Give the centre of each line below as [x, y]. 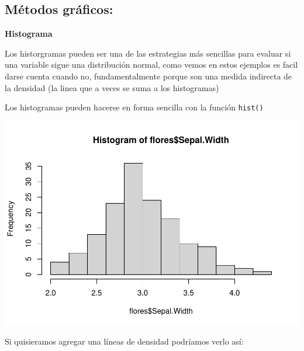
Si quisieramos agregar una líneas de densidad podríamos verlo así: [124, 341]
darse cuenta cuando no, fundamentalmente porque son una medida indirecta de [148, 76]
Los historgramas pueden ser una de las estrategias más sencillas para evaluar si [148, 53]
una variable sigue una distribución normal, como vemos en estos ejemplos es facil [151, 65]
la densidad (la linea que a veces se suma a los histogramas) [112, 87]
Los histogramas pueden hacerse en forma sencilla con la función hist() [134, 107]
